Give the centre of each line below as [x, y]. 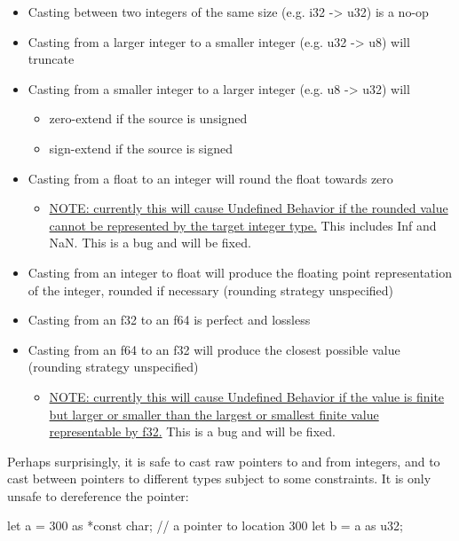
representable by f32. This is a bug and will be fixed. [192, 431]
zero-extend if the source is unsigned [148, 118]
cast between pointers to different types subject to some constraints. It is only [219, 478]
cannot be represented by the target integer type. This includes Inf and [243, 225]
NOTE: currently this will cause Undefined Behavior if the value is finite [247, 396]
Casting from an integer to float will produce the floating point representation [240, 272]
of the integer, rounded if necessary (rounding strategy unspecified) [211, 290]
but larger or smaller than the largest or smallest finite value [214, 414]
